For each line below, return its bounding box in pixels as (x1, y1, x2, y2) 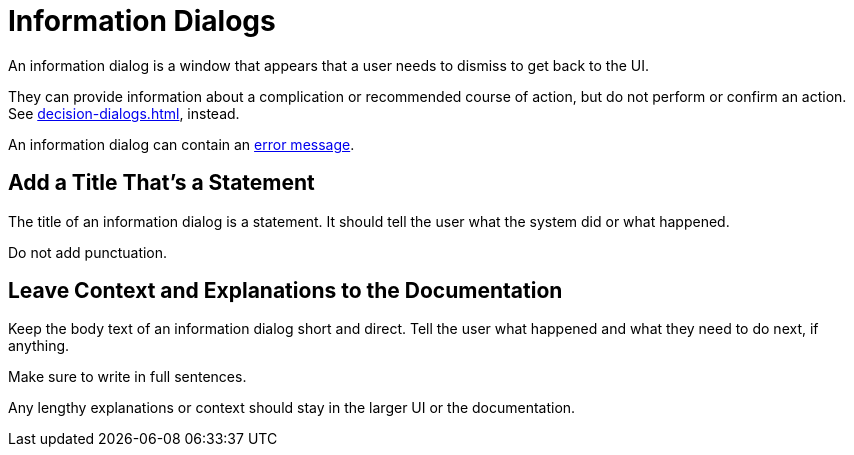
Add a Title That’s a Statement (8, 170, 315, 196)
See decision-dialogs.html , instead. (8, 104, 240, 122)
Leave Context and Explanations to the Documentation (8, 278, 563, 304)
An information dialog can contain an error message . (8, 135, 355, 153)
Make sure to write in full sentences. (8, 368, 247, 386)
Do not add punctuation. (8, 243, 168, 261)
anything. (8, 337, 70, 355)
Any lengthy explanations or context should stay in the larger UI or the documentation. (8, 399, 576, 417)
